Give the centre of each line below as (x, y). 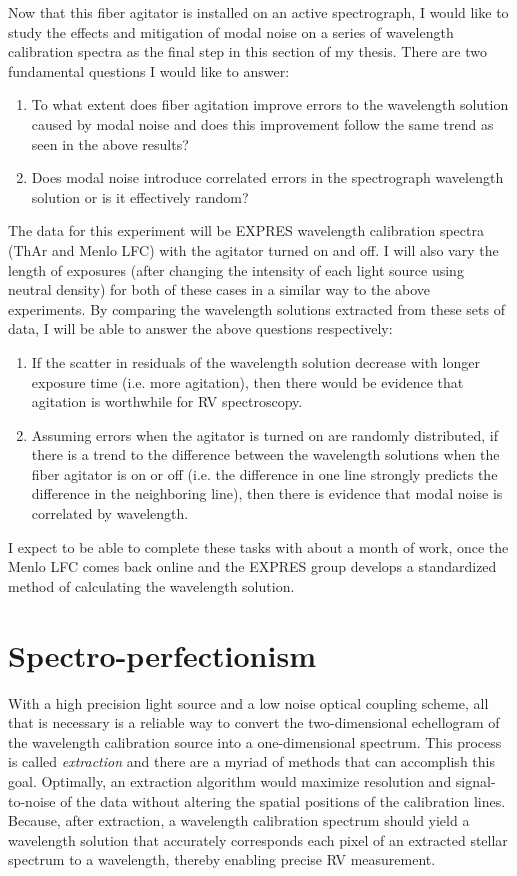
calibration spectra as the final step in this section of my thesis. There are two (247, 51)
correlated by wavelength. (110, 513)
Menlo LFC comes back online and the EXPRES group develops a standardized (252, 566)
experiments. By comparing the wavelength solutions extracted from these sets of (256, 308)
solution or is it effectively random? (140, 196)
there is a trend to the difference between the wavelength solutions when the (265, 454)
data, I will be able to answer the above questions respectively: (200, 328)
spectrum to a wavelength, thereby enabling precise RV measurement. (222, 859)
